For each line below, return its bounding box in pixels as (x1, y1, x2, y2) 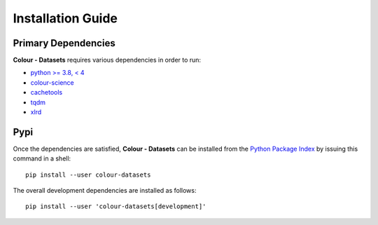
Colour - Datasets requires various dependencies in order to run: (13, 56, 202, 64)
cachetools (30, 88, 63, 97)
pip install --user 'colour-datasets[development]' (25, 203, 206, 210)
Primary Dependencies (13, 37, 115, 49)
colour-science (30, 78, 74, 87)
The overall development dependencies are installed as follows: (13, 186, 197, 195)
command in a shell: (13, 154, 71, 163)
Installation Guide (13, 11, 118, 26)
